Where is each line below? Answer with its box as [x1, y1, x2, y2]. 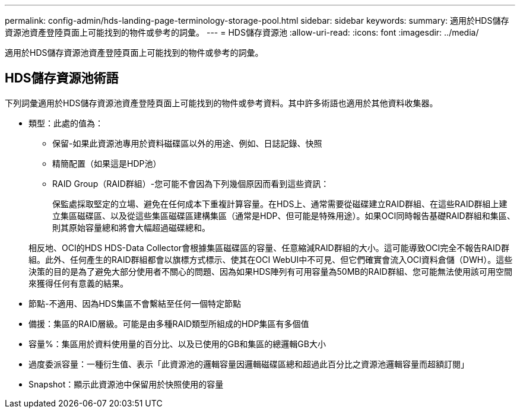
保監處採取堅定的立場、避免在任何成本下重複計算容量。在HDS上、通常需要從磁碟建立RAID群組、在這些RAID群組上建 [52, 198, 508, 209]
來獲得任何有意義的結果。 [28, 278, 128, 288]
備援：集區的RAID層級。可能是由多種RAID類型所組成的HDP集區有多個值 [28, 318, 309, 329]
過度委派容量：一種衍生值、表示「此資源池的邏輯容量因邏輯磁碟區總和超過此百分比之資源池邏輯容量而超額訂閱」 [28, 358, 469, 369]
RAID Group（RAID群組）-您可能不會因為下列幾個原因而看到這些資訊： [52, 178, 329, 189]
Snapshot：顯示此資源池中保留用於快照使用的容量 [28, 379, 224, 389]
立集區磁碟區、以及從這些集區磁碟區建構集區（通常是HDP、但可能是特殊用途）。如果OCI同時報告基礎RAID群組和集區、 [52, 210, 515, 221]
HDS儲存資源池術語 [5, 71, 119, 86]
